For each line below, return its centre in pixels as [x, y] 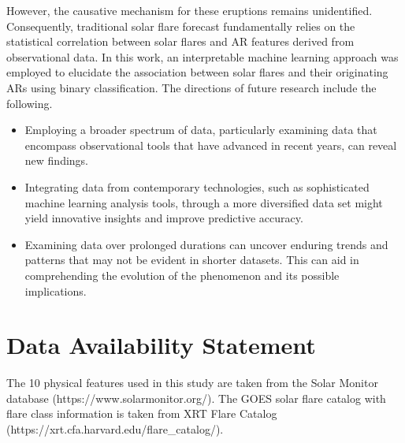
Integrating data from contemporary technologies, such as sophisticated [197, 186]
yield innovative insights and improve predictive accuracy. [164, 218]
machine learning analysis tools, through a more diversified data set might [204, 202]
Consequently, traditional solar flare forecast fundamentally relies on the [181, 26]
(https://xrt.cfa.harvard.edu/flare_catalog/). [115, 429]
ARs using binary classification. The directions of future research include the [191, 87]
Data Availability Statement [161, 345]
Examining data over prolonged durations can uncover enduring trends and [206, 244]
